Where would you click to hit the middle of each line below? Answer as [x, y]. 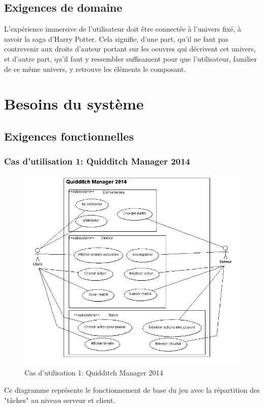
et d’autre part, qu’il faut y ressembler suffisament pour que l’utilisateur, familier [130, 58]
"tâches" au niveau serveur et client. [60, 400]
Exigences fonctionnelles [69, 136]
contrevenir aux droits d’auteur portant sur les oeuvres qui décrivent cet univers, [130, 49]
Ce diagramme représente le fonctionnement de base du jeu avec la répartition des [132, 390]
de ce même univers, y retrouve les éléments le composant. [95, 69]
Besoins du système [74, 104]
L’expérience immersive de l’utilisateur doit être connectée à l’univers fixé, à [123, 29]
